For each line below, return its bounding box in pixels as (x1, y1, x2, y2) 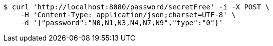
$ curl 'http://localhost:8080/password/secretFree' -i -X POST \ (4, 3, 270, 11)
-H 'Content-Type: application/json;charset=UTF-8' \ (20, 11, 236, 19)
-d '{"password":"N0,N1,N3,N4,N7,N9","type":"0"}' (20, 19, 223, 27)
